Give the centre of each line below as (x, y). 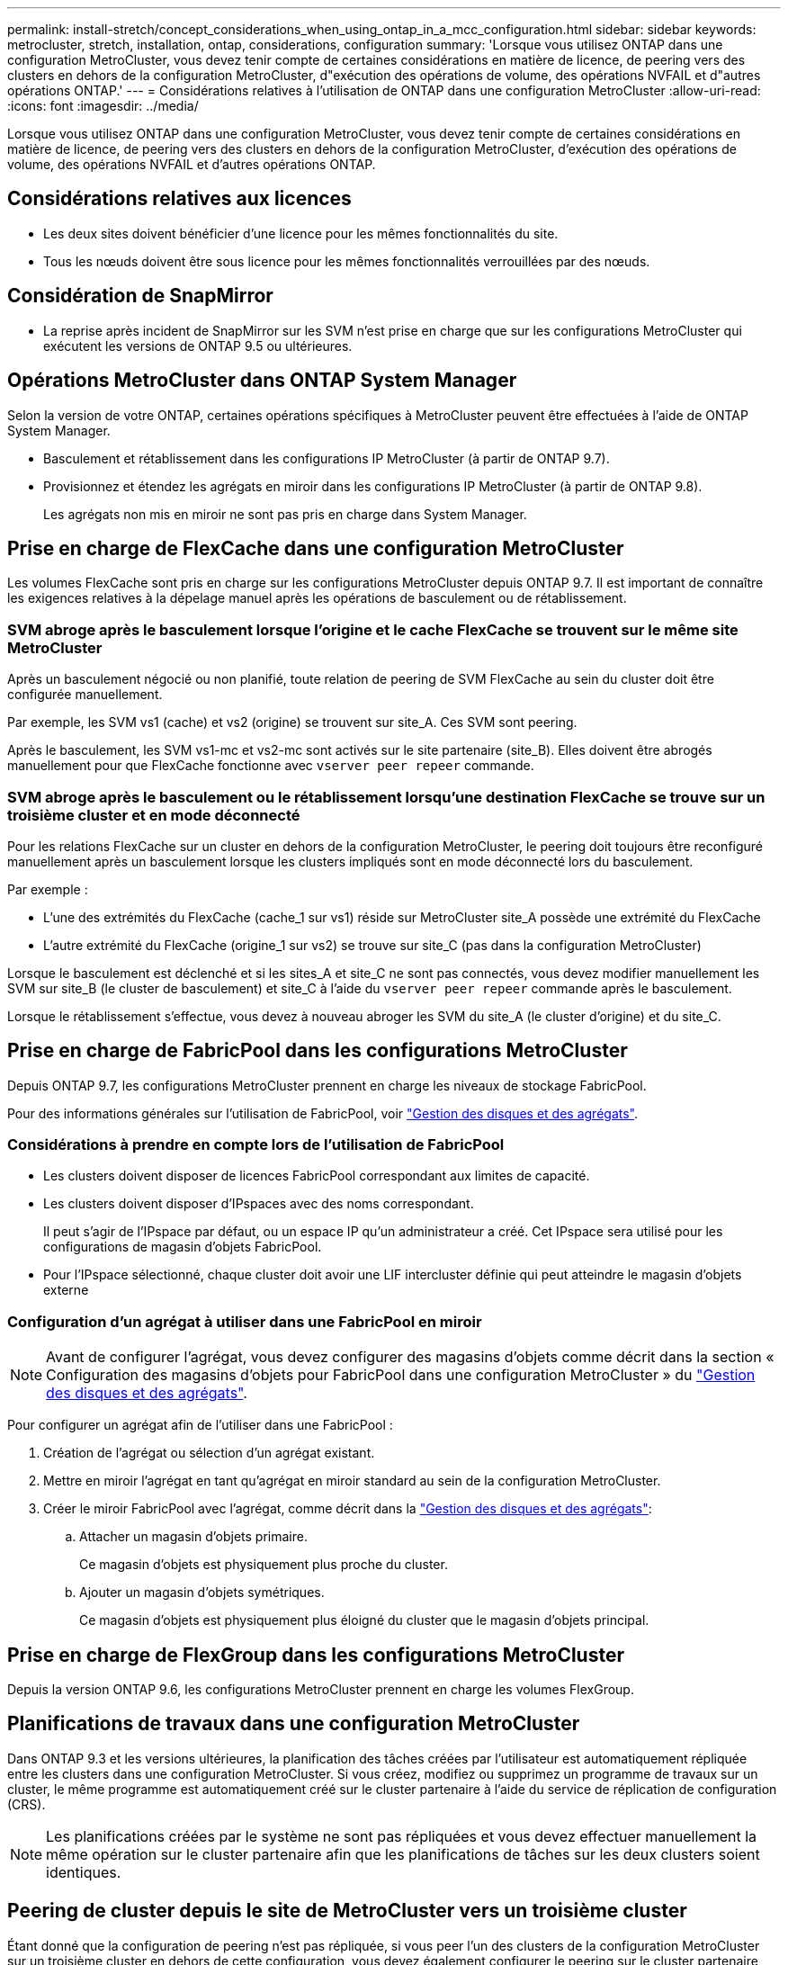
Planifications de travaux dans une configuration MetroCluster (294, 1724)
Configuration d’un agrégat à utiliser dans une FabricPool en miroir (245, 1321)
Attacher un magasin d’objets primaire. (193, 1537)
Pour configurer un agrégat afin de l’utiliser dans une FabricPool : (200, 1425)
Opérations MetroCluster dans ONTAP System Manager (262, 381)
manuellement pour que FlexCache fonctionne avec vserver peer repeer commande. (271, 766)
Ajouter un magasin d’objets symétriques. (202, 1593)
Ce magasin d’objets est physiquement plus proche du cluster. (264, 1565)
